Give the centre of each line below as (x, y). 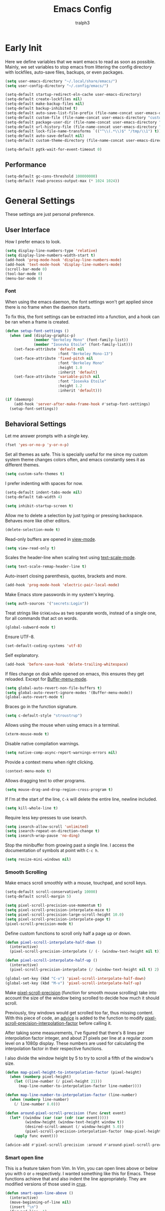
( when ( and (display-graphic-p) (43, 335)
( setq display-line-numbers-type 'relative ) (51, 251)
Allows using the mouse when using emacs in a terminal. (62, 725)
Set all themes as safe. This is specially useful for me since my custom (77, 454)
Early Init (24, 48)
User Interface (28, 230)
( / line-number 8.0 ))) (37, 1104)
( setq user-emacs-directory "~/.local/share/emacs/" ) (61, 81)
